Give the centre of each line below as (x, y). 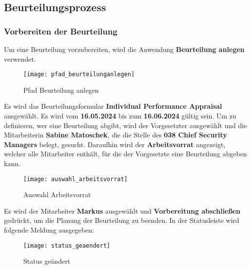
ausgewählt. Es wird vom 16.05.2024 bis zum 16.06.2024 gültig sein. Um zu (120, 116)
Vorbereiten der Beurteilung (61, 31)
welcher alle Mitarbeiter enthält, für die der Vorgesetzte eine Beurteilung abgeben (125, 154)
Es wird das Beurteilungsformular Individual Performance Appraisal (113, 106)
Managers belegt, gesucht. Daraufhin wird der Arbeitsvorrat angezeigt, (115, 144)
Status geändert (47, 261)
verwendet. (20, 59)
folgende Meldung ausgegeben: (49, 230)
